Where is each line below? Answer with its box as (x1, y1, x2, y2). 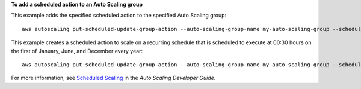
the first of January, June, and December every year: (11, 47, 143, 54)
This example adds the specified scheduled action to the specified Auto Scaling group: (11, 12, 227, 19)
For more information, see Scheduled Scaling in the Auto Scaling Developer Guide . (11, 75, 216, 82)
